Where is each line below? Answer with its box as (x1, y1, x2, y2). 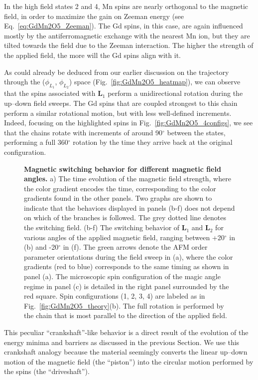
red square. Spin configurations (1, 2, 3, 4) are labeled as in (24, 291, 205, 301)
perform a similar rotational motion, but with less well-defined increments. (4, 107, 232, 118)
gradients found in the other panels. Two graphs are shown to (24, 193, 212, 203)
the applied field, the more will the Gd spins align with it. (4, 49, 181, 60)
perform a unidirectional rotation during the (108, 88, 243, 98)
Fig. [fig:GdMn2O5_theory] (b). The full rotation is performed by (24, 300, 224, 311)
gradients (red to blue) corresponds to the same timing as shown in (24, 261, 229, 272)
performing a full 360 (4, 137, 68, 147)
